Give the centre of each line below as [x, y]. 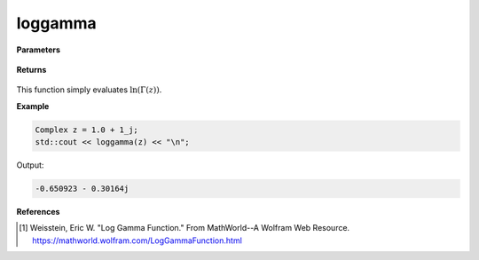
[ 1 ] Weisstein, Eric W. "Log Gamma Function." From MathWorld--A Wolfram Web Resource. [185, 228]
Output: [30, 165]
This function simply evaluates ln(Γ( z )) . [89, 90]
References [38, 212]
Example [33, 106]
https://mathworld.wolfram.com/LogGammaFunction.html [137, 240]
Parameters [39, 50]
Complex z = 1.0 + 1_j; [87, 130]
